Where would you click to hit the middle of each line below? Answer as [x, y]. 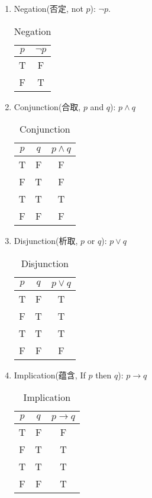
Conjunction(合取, [47, 106]
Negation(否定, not [48, 8]
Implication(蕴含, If [50, 375]
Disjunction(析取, [46, 241]
